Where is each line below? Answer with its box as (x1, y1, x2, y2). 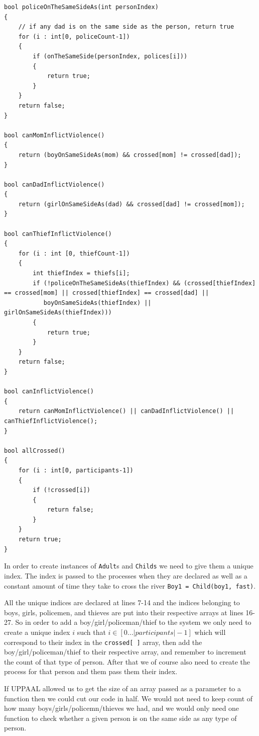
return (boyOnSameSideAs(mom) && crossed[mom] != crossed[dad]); (18, 151, 241, 158)
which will (194, 626, 226, 637)
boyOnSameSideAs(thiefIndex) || (43, 299, 152, 306)
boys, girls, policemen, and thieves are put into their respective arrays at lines (4, 607, 243, 617)
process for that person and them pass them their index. (4, 666, 178, 677)
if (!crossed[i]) (33, 486, 90, 494)
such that (77, 626, 106, 637)
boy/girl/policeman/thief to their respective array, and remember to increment (4, 646, 246, 657)
